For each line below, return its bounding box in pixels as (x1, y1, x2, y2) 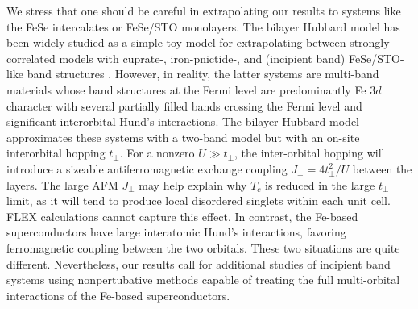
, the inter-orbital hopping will (234, 144, 385, 161)
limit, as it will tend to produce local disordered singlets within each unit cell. (6, 192, 391, 209)
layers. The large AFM (6, 176, 118, 193)
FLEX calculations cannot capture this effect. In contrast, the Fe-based (6, 207, 358, 224)
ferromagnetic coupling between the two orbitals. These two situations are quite (6, 239, 400, 256)
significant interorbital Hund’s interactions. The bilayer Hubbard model (6, 113, 359, 130)
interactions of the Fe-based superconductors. (6, 286, 230, 303)
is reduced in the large (265, 176, 375, 193)
